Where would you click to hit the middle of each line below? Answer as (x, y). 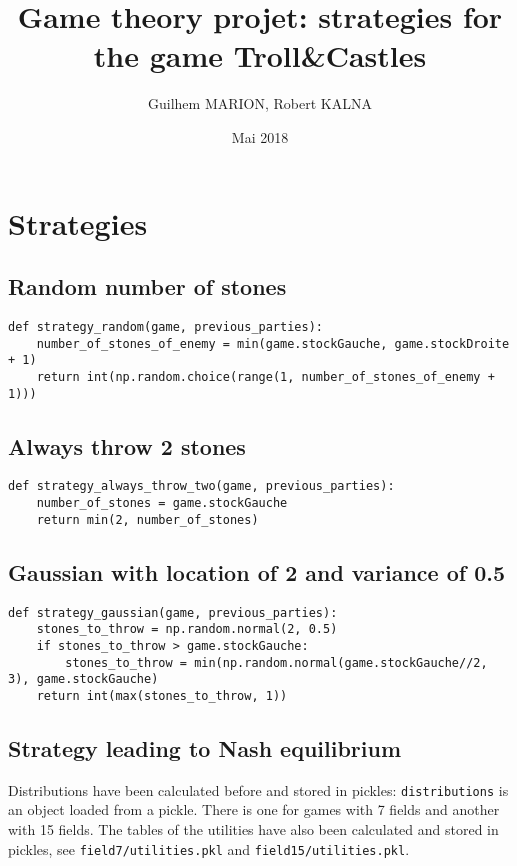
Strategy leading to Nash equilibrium (205, 747)
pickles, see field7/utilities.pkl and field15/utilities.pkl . (209, 848)
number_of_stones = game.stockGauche (162, 503)
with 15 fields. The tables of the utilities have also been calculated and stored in (253, 828)
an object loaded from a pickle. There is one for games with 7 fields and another (254, 809)
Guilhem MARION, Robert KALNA (260, 103)
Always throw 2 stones (127, 445)
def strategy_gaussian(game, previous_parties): (173, 612)
